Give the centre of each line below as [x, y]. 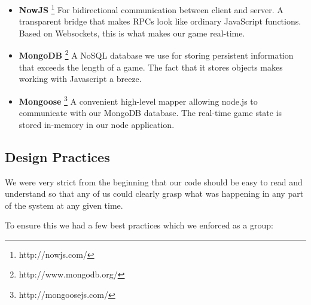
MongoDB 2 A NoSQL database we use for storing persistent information [156, 54]
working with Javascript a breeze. [80, 79]
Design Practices [57, 156]
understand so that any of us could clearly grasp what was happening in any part [154, 193]
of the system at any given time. [64, 205]
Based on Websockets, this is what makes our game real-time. [132, 33]
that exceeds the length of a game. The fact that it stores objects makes [151, 67]
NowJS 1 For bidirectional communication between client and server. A [151, 9]
